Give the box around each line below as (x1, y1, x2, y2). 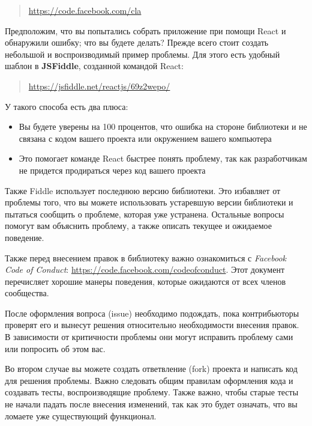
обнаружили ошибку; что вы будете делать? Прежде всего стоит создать (5, 36, 269, 49)
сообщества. (5, 287, 49, 299)
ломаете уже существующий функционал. (5, 409, 157, 422)
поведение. (5, 231, 44, 243)
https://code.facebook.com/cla (28, 4, 142, 16)
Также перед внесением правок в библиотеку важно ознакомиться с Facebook (5, 251, 287, 264)
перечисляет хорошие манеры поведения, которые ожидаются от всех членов (5, 275, 286, 287)
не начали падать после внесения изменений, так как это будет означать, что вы (5, 398, 298, 410)
